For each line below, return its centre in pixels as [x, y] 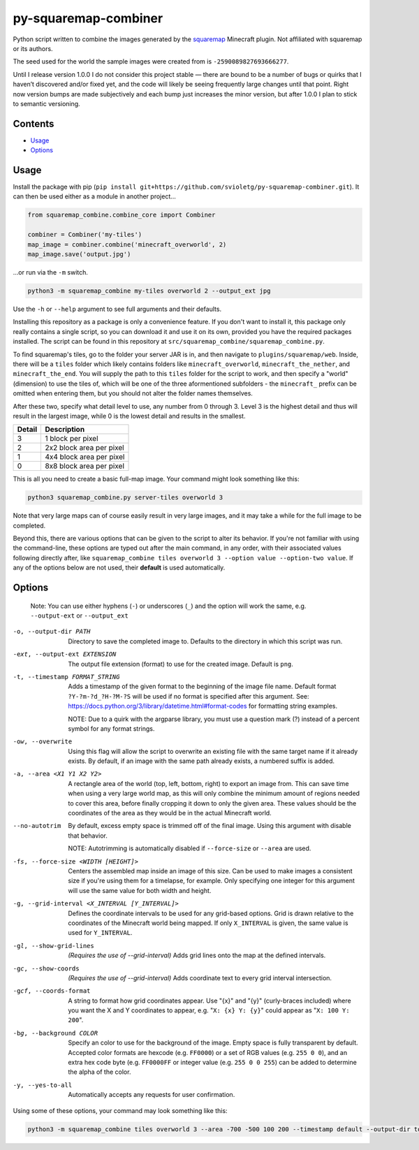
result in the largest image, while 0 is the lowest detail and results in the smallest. [129, 416]
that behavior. [88, 836]
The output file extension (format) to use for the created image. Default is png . [181, 664]
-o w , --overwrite [43, 742]
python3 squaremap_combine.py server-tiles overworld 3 [125, 497]
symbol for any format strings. [111, 728]
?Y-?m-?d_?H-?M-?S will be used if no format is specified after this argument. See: [189, 696]
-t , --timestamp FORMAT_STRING [66, 677]
